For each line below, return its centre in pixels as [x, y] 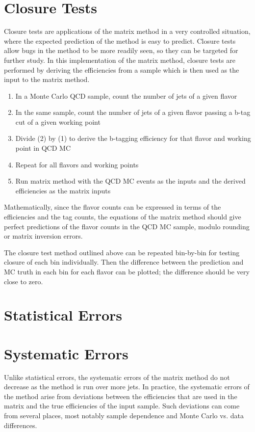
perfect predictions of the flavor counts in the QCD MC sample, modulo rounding [127, 226]
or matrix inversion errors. [43, 236]
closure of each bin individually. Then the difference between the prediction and [124, 262]
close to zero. [24, 281]
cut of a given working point [58, 121]
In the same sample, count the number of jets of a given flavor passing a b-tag [133, 112]
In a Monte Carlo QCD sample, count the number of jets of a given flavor [126, 95]
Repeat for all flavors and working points [77, 164]
